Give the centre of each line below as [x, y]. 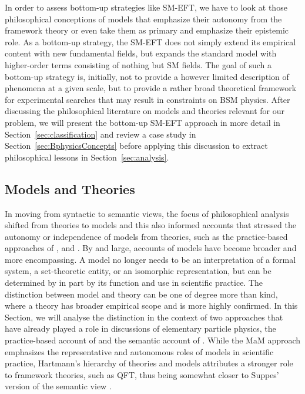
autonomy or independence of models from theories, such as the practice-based [146, 236]
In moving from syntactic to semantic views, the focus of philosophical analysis [147, 213]
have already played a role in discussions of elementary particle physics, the [140, 328]
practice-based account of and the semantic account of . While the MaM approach [153, 340]
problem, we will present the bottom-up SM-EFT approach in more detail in [143, 122]
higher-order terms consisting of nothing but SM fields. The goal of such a [138, 64]
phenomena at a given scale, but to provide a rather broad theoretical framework [151, 88]
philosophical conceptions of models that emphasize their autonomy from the [143, 19]
